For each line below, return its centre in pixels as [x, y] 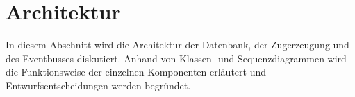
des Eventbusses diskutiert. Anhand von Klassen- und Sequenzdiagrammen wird [176, 58]
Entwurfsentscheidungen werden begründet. [98, 85]
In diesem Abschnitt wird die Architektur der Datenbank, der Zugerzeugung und [177, 45]
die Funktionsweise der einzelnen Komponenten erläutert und [136, 72]
